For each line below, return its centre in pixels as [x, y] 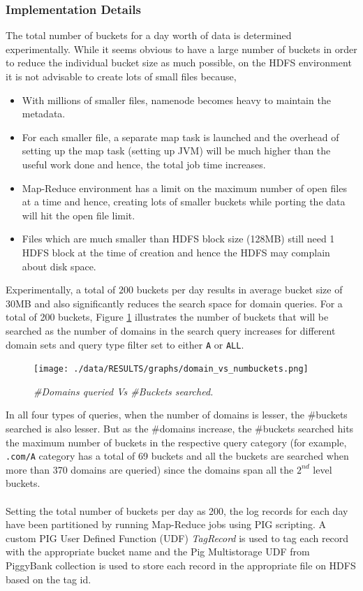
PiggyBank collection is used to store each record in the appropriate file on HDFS [181, 565]
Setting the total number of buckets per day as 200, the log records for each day [177, 510]
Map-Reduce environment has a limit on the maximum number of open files [184, 188]
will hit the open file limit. [79, 215]
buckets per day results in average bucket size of [239, 290]
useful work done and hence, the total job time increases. [144, 164]
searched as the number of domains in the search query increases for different [171, 330]
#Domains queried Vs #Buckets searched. [124, 391]
